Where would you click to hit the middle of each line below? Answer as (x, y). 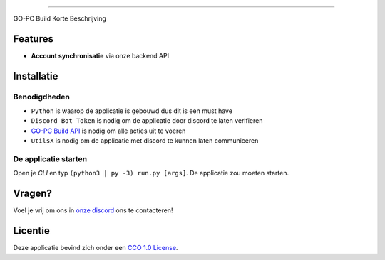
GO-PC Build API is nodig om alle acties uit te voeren (108, 131)
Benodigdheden (42, 97)
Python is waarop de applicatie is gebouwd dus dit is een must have (132, 111)
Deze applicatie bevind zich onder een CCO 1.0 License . (96, 248)
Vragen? (33, 194)
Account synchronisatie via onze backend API (100, 55)
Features (33, 39)
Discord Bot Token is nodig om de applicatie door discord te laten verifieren (147, 121)
